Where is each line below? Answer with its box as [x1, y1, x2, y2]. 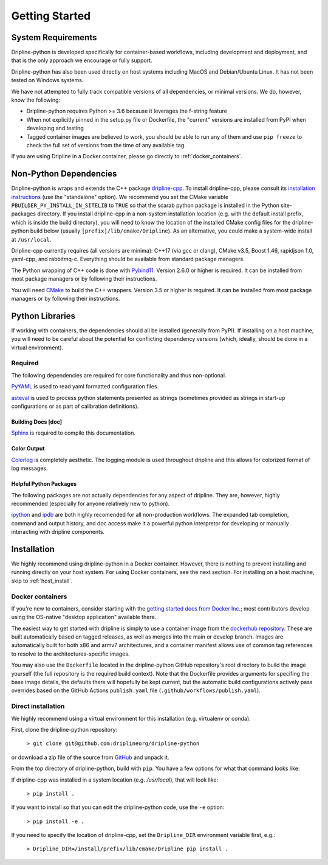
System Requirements [11, 32, 97, 43]
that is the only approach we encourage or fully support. [11, 57, 152, 64]
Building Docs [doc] [11, 418, 63, 425]
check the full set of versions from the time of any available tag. [26, 141, 186, 149]
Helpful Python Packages [11, 480, 77, 488]
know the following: [11, 96, 61, 103]
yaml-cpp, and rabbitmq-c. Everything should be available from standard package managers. [11, 256, 245, 263]
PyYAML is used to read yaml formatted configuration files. [11, 383, 159, 390]
